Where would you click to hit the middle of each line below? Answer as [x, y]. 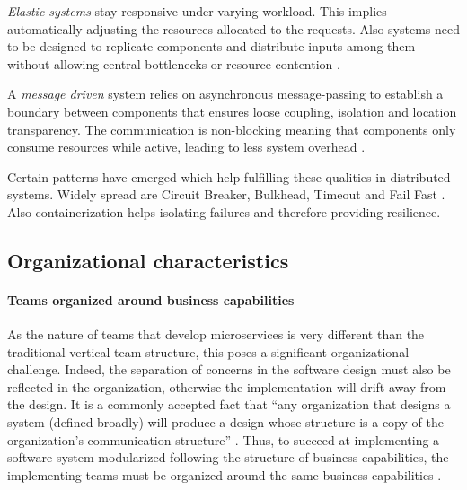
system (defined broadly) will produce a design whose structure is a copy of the [225, 422]
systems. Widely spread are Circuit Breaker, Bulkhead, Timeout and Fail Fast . [226, 194]
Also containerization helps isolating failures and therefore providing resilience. [224, 211]
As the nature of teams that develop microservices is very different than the [216, 334]
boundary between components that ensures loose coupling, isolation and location [232, 111]
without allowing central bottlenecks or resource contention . [174, 63]
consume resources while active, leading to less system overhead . [186, 147]
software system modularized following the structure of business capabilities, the [228, 457]
